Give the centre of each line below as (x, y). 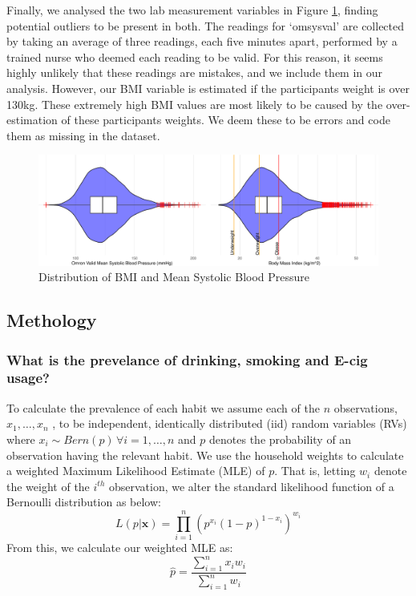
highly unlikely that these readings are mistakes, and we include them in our (195, 72)
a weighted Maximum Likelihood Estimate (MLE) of (136, 471)
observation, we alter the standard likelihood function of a (251, 486)
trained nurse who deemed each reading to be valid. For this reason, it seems (195, 56)
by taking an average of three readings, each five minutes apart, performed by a (202, 41)
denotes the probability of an (281, 439)
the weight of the (48, 486)
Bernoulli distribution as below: (84, 502)
